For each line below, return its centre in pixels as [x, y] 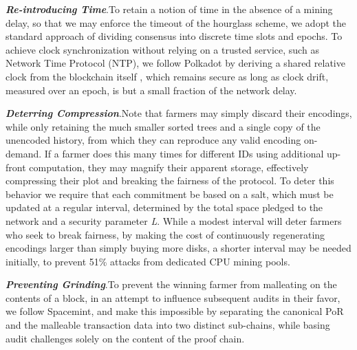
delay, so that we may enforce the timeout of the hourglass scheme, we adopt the [176, 22]
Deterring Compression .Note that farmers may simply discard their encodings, [179, 113]
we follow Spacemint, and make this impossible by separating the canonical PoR [175, 311]
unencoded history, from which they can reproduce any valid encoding [153, 140]
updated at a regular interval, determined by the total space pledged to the [164, 207]
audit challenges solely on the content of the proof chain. [125, 338]
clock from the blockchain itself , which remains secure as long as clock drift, [167, 76]
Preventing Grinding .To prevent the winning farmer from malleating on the [171, 284]
